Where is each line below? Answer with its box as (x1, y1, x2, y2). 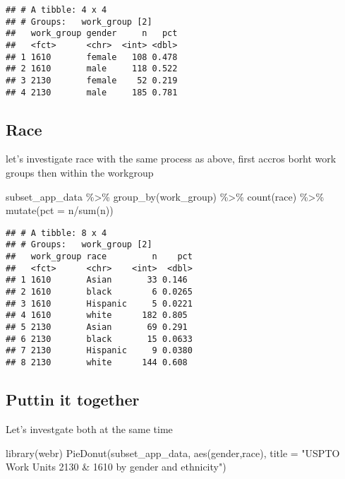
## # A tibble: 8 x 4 (6, 227, 107, 238)
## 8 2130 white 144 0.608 (6, 357, 188, 368)
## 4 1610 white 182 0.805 (6, 310, 188, 321)
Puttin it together (6, 389, 140, 410)
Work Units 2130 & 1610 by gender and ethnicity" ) (6, 459, 226, 474)
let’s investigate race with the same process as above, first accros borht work (6, 151, 337, 166)
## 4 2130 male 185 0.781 (6, 87, 178, 97)
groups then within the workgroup (6, 165, 154, 180)
